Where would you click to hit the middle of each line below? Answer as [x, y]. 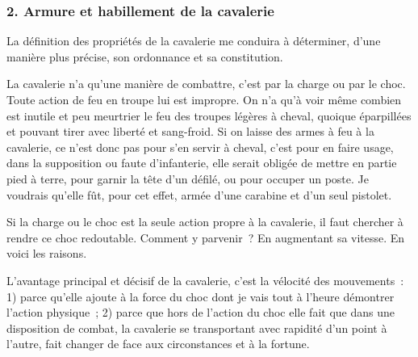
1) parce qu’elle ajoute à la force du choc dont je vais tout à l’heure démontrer [201, 296]
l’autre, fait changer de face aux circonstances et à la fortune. [158, 344]
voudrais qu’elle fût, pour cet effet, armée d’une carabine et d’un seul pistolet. [199, 194]
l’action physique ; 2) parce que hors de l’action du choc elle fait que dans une [201, 312]
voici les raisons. [47, 253]
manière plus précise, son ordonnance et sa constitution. [145, 56]
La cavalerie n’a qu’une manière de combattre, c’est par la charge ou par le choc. [206, 84]
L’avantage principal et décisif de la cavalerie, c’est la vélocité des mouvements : [205, 280]
